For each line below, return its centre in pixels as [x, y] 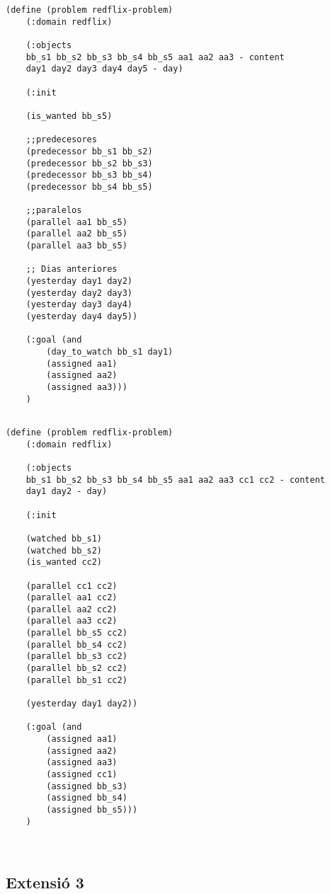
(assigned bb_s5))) [92, 809]
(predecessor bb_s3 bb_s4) [89, 175]
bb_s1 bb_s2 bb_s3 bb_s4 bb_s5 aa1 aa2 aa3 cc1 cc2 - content [176, 480]
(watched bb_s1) [64, 538]
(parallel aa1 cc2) [72, 598]
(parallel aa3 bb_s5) [76, 246]
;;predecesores [61, 140]
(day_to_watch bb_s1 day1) [110, 352]
